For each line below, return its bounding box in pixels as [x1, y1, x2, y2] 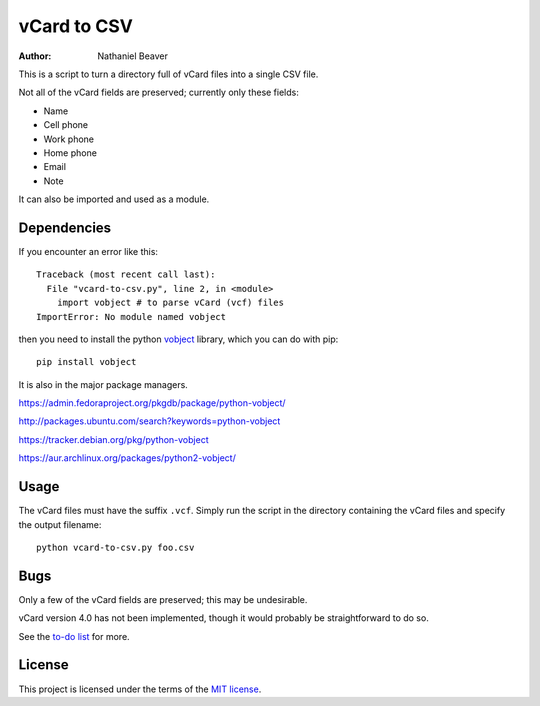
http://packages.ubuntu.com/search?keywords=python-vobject [18, 415, 281, 427]
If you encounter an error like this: [18, 245, 159, 257]
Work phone [43, 133, 95, 145]
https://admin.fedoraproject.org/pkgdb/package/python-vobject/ [18, 397, 286, 409]
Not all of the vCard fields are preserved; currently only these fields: [18, 86, 299, 99]
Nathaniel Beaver [97, 50, 169, 62]
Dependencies [18, 219, 112, 236]
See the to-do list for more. [18, 630, 130, 642]
